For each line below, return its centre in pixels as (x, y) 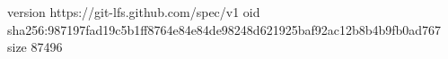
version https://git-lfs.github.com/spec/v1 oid (134, 12)
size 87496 (35, 47)
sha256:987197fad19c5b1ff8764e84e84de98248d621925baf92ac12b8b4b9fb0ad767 (224, 29)
